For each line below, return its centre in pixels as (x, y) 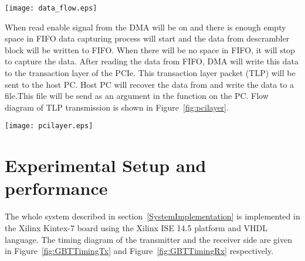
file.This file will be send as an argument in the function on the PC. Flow (137, 96)
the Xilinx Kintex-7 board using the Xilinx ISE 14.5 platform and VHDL (136, 227)
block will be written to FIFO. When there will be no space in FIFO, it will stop (150, 49)
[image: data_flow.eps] (51, 8)
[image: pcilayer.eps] (49, 126)
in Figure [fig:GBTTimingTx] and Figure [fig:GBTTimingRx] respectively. (139, 251)
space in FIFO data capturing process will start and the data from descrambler (147, 38)
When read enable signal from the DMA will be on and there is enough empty (145, 27)
